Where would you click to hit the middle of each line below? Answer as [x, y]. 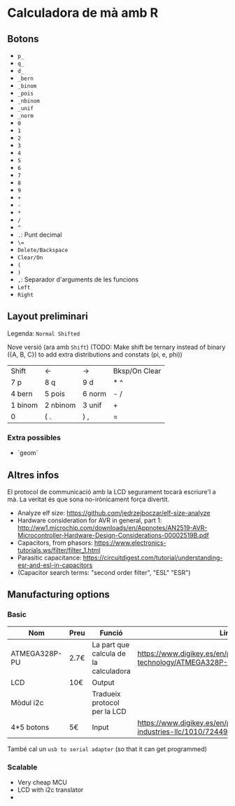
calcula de [109, 653]
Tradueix [106, 694]
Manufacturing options [59, 595]
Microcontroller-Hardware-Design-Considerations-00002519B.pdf [113, 535]
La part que [111, 645]
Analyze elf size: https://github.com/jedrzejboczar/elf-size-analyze [114, 513]
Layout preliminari [48, 316]
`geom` [28, 453]
